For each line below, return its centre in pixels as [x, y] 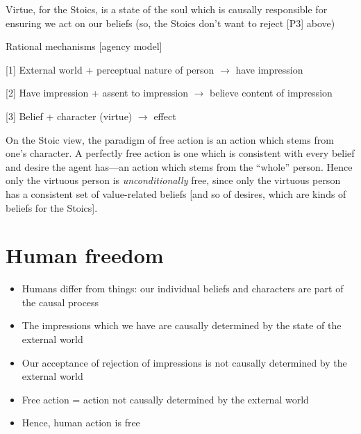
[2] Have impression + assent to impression [97, 93]
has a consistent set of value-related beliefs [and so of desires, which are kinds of [176, 193]
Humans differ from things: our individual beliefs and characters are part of [183, 289]
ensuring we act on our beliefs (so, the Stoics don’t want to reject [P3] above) [170, 23]
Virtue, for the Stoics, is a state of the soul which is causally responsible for [167, 9]
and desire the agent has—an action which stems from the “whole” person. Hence [179, 166]
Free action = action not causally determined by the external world [165, 399]
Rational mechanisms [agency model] [84, 46]
